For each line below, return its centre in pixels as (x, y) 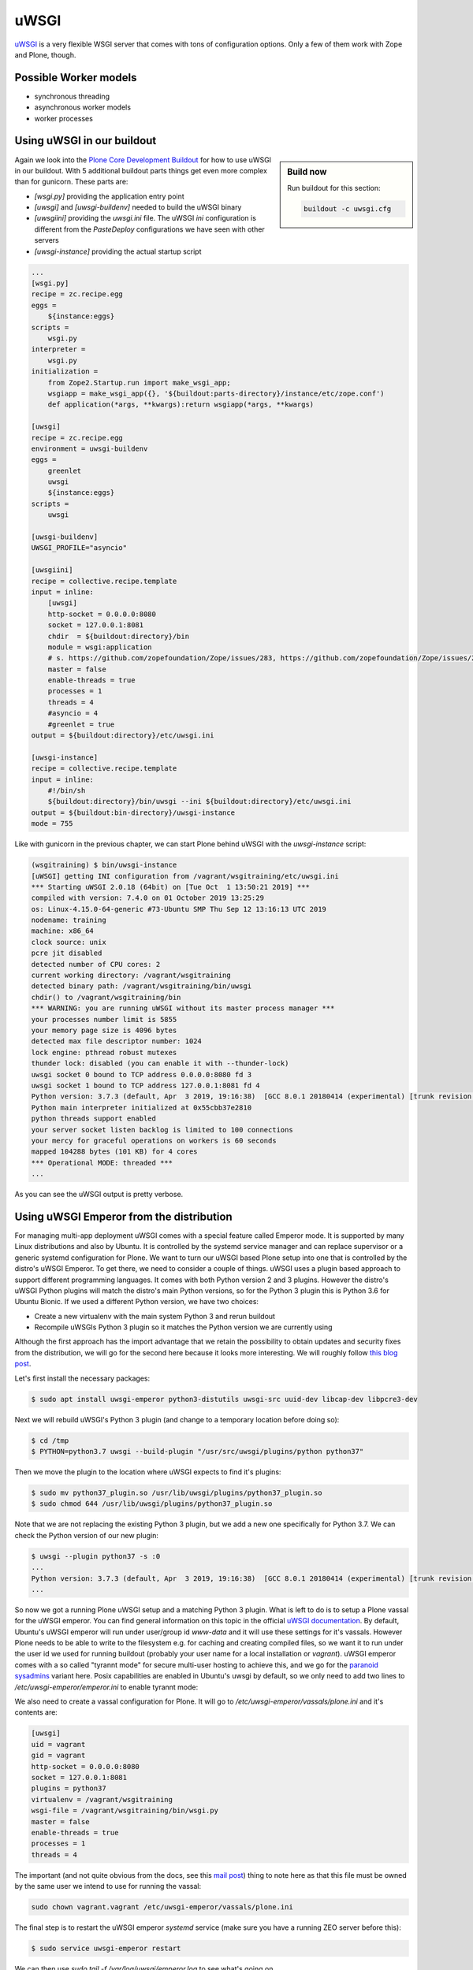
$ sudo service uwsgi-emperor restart (106, 1948)
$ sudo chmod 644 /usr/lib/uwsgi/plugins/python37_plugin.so (152, 1504)
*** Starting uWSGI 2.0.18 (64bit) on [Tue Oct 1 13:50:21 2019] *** (171, 887)
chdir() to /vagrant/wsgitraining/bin (106, 997)
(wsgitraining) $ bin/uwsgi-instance (104, 865)
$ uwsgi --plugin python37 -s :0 (96, 1556)
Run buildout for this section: (334, 188)
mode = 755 (52, 824)
